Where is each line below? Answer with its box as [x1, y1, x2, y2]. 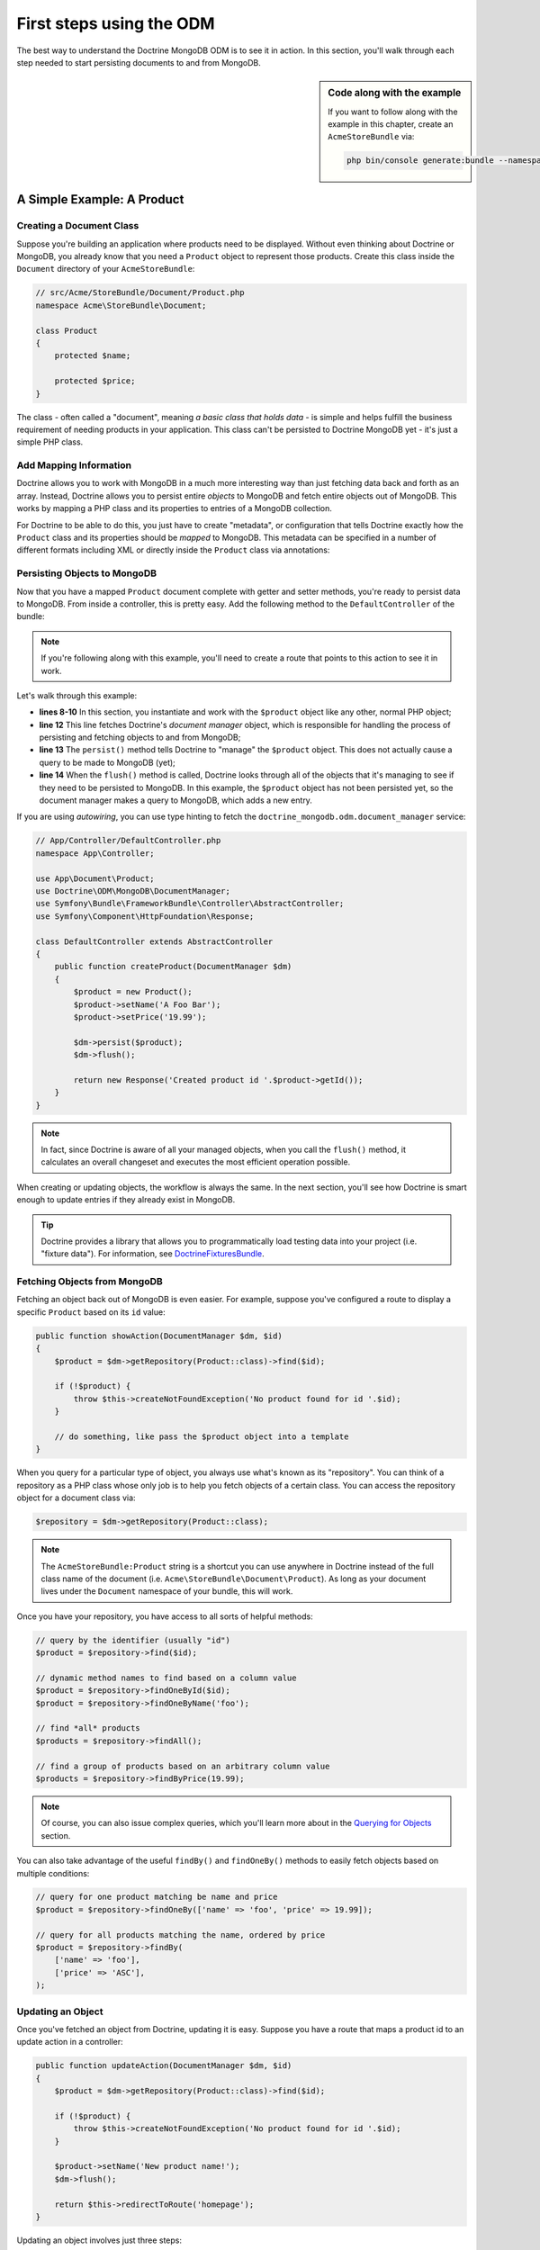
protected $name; [54, 351, 131, 361]
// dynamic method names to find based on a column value [35, 1672, 297, 1683]
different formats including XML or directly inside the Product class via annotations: [16, 544, 330, 555]
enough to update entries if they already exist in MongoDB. [16, 1194, 236, 1205]
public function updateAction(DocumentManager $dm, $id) [35, 2061, 292, 2071]
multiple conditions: [16, 1867, 90, 1878]
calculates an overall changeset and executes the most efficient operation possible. [40, 1156, 351, 1167]
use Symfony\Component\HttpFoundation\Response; [35, 911, 255, 922]
